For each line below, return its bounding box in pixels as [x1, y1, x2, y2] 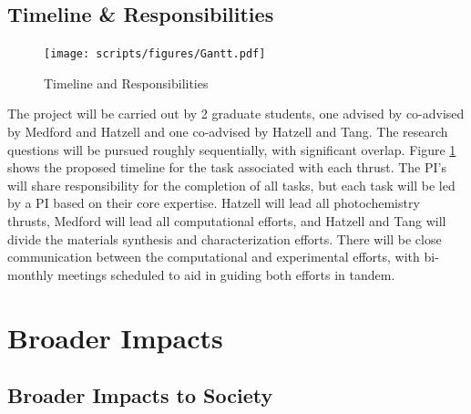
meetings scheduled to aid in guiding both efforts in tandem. [57, 264, 395, 284]
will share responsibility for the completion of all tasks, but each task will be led [7, 175, 456, 194]
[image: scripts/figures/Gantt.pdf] [44, 47, 266, 61]
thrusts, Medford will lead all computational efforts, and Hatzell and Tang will [7, 212, 446, 231]
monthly [7, 264, 54, 284]
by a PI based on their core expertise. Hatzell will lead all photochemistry [7, 193, 420, 212]
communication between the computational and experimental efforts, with [7, 247, 420, 266]
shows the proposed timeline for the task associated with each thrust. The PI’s [7, 158, 446, 177]
